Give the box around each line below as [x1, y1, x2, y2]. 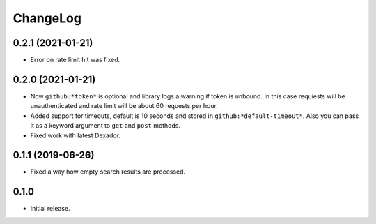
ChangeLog [13, 10, 81, 26]
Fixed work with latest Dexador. [30, 131, 121, 140]
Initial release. [30, 204, 70, 213]
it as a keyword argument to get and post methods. [30, 121, 181, 130]
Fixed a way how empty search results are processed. [30, 167, 186, 176]
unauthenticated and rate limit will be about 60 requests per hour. [30, 102, 219, 110]
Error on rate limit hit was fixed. [30, 56, 120, 64]
